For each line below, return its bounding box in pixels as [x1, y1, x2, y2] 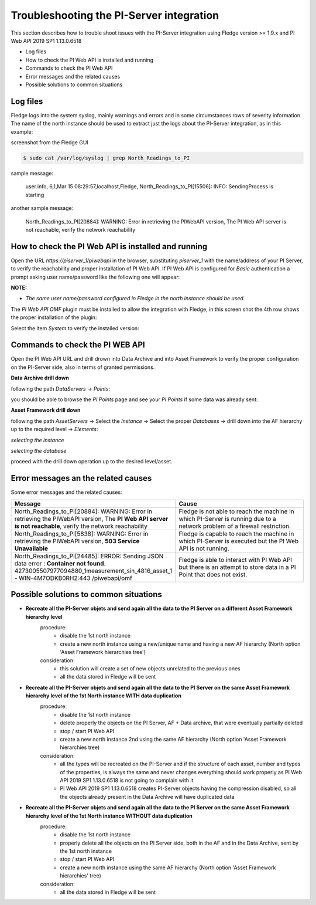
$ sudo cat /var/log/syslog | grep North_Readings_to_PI [23, 154, 190, 161]
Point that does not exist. [178, 570, 248, 578]
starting [25, 191, 44, 198]
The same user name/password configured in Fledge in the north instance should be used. [25, 295, 245, 302]
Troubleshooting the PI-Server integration [11, 9, 219, 22]
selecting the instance [11, 436, 64, 443]
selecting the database [11, 447, 67, 454]
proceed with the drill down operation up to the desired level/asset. [11, 458, 173, 465]
